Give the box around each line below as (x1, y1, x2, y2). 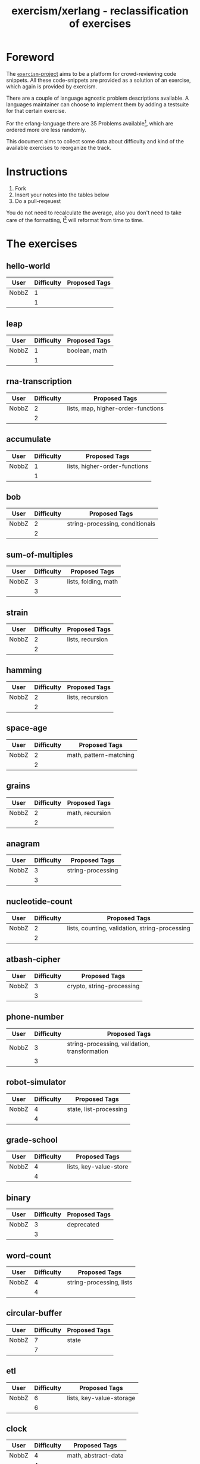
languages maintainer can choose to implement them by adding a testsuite (6, 100, 189, 108)
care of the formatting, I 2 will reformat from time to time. (6, 215, 144, 223)
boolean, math (67, 346, 107, 355)
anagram (6, 838, 40, 848)
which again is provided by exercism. (6, 82, 97, 90)
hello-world (6, 261, 51, 271)
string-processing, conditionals (67, 519, 156, 528)
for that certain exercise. (6, 107, 67, 114)
